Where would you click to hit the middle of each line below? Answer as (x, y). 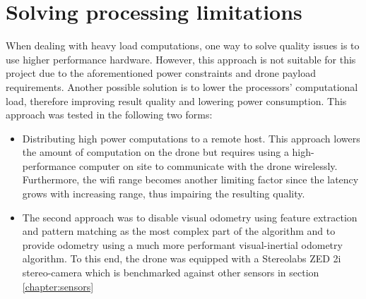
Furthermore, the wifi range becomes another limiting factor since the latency (190, 179)
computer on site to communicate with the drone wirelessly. (208, 165)
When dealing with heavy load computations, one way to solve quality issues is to (183, 45)
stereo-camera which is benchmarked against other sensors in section (171, 273)
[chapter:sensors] (58, 286)
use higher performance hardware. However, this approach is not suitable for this (181, 59)
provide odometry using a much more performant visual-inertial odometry (182, 244)
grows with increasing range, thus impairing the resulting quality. (164, 194)
